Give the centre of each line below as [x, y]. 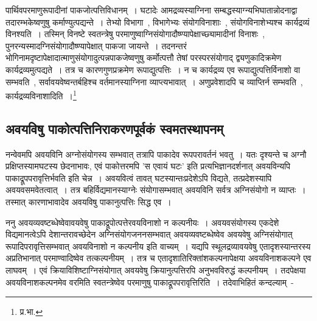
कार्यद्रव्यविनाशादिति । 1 [41, 95]
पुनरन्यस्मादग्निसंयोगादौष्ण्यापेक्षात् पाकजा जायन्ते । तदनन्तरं [96, 45]
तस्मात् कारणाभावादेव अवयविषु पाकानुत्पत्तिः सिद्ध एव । [89, 201]
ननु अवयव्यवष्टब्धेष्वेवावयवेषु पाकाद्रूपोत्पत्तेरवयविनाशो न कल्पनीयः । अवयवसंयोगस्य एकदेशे [142, 222]
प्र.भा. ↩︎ [31, 312]
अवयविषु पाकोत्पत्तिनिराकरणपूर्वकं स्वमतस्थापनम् [114, 128]
